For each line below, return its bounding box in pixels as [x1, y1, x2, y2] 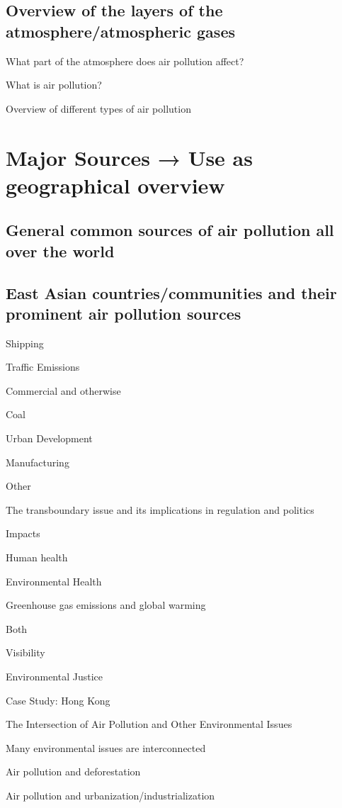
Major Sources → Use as [6, 142, 253, 172]
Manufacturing [6, 454, 69, 469]
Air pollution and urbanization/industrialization [6, 787, 215, 802]
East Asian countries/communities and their [6, 281, 337, 303]
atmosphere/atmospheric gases [6, 20, 235, 42]
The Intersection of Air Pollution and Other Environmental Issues [6, 717, 292, 731]
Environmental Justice [6, 669, 103, 684]
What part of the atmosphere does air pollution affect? [6, 53, 244, 68]
